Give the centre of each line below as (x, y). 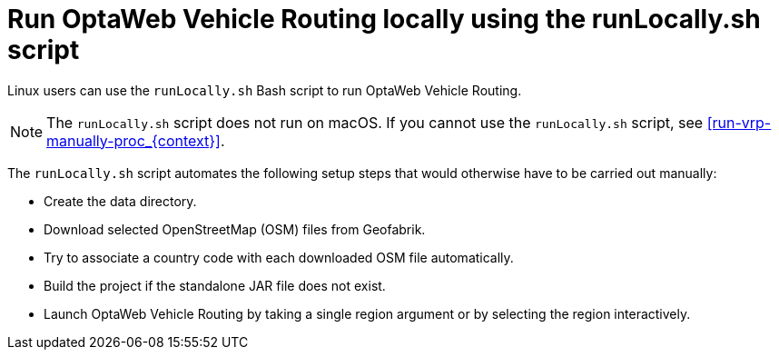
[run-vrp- (739, 122)
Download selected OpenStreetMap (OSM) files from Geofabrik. (235, 229)
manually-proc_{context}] (133, 140)
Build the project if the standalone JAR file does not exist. (215, 285)
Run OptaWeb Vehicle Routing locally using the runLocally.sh (384, 19)
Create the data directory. (120, 201)
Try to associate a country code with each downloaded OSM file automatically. (279, 257)
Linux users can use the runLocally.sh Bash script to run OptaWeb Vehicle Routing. (265, 90)
